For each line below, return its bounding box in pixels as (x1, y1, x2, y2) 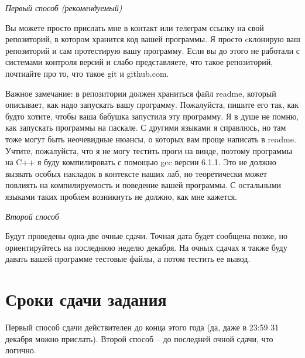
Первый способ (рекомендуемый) (5, 2, 122, 13)
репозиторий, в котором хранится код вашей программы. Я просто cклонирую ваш (5, 33, 300, 45)
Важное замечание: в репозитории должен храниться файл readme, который (5, 87, 276, 99)
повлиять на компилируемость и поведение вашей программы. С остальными (5, 179, 282, 191)
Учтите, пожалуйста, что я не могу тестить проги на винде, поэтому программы (5, 144, 293, 156)
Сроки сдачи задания (5, 287, 167, 311)
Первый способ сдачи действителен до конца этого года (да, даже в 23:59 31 (5, 321, 279, 333)
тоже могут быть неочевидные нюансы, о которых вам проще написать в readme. (5, 132, 296, 145)
